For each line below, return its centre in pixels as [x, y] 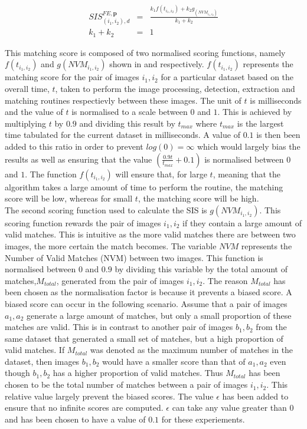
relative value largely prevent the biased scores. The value [109, 396]
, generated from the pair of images [120, 280]
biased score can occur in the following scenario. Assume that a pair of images [146, 303]
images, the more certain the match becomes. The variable [111, 245]
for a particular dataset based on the [227, 77]
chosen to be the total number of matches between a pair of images [126, 385]
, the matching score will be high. [198, 198]
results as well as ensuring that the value [79, 159]
